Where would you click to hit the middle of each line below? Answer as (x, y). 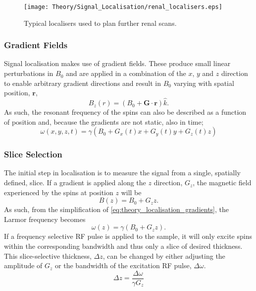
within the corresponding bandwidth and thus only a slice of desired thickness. (123, 246)
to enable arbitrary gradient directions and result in (82, 83)
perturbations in (29, 73)
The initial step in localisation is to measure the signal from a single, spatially (122, 173)
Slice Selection (33, 154)
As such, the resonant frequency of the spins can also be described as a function (125, 112)
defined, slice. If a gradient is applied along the (75, 182)
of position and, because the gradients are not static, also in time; (104, 121)
